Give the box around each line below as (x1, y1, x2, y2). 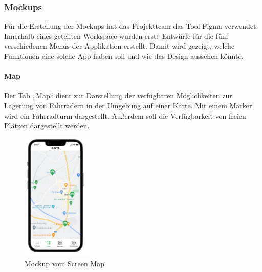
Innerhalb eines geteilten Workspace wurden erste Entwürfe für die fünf (4, 30, 228, 41)
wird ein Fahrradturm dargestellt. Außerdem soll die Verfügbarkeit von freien (4, 110, 246, 121)
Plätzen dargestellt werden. (4, 120, 90, 131)
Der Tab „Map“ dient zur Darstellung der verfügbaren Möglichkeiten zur (4, 90, 232, 101)
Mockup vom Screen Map (25, 258, 104, 268)
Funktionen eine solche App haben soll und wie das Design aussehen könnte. (4, 51, 244, 61)
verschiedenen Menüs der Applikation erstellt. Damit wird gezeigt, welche (4, 40, 235, 51)
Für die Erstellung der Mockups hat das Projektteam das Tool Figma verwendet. (4, 20, 258, 31)
